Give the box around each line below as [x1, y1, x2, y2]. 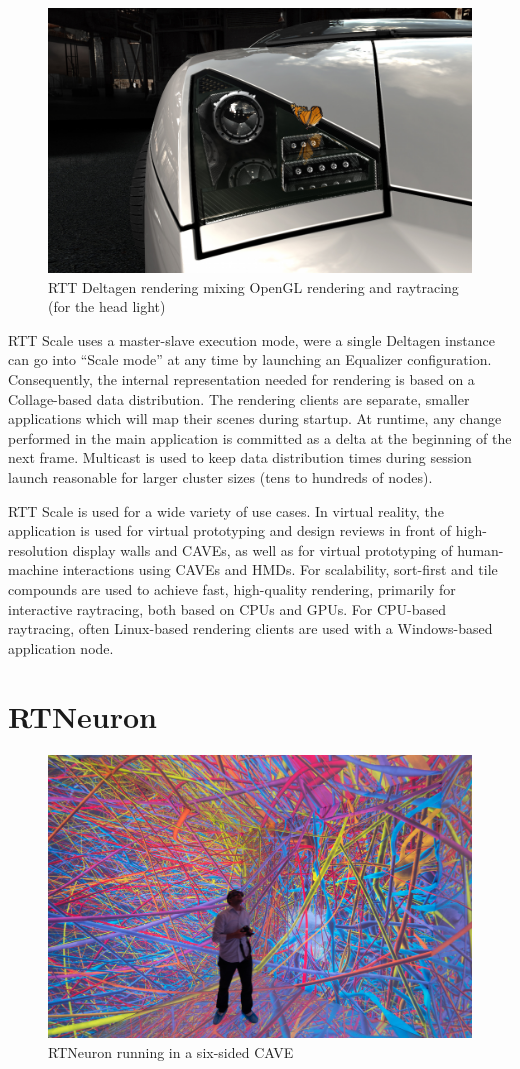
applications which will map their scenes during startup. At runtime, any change [8, 408, 502, 429]
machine [8, 559, 59, 580]
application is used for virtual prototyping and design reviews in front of [8, 520, 452, 541]
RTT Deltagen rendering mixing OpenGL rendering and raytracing [48, 276, 459, 297]
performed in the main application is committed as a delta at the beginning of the [8, 427, 512, 448]
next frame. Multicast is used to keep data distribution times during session [8, 447, 472, 468]
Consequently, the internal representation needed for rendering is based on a [8, 368, 475, 389]
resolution [8, 539, 69, 560]
